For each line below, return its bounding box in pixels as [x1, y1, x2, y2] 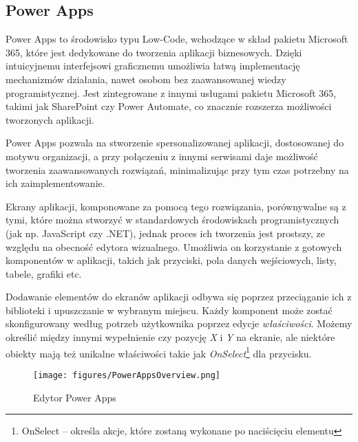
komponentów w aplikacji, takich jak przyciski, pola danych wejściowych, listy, [6, 253, 337, 267]
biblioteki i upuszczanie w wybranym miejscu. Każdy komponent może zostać [6, 302, 333, 317]
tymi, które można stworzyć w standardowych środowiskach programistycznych [6, 212, 339, 227]
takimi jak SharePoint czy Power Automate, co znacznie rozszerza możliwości [6, 99, 332, 113]
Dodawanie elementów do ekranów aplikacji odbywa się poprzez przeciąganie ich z [6, 289, 352, 304]
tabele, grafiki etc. [6, 266, 82, 280]
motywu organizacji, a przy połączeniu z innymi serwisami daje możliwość [6, 148, 318, 163]
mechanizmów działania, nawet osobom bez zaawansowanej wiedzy [6, 71, 286, 86]
